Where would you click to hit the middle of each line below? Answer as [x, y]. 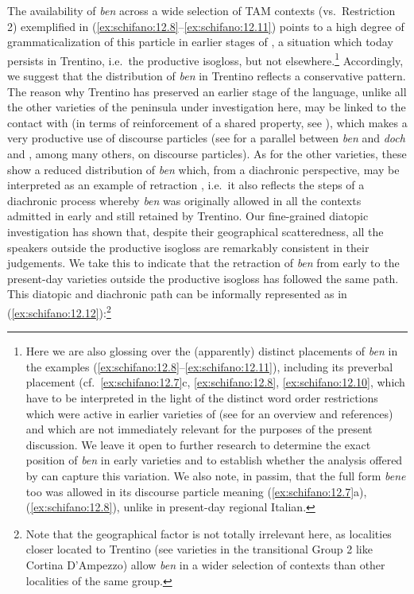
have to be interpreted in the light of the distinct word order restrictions [202, 397]
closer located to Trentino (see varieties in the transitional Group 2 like [199, 549]
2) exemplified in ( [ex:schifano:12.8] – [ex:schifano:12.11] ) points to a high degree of [206, 26]
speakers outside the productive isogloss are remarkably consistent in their [188, 247]
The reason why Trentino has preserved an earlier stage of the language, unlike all [207, 91]
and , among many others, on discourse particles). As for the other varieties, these [207, 153]
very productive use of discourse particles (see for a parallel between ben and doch [206, 138]
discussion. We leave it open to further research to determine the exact [198, 444]
